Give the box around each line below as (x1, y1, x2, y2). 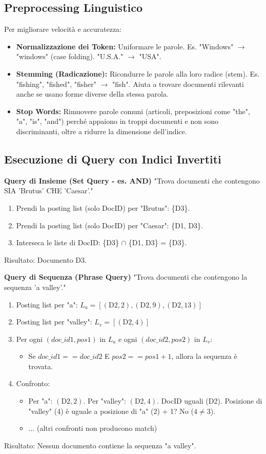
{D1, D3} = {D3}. (128, 237, 187, 248)
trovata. (28, 360, 53, 371)
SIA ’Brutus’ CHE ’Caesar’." (4, 185, 93, 196)
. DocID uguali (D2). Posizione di (157, 395, 262, 406)
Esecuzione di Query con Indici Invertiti (4, 151, 221, 167)
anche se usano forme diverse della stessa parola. (16, 88, 169, 99)
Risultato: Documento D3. (4, 254, 87, 265)
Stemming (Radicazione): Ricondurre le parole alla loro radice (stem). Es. (16, 68, 260, 79)
